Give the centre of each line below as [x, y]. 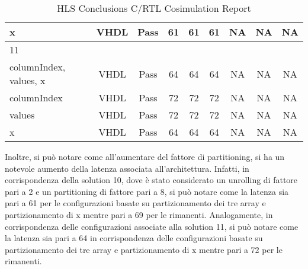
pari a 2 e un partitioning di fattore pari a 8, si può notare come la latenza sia [147, 191]
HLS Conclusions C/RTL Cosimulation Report [154, 8]
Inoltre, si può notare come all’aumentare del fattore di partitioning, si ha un [145, 156]
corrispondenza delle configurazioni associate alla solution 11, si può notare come [152, 226]
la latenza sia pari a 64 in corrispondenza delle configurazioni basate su [134, 238]
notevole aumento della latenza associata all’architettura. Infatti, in [127, 168]
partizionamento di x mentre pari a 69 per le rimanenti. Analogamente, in [139, 214]
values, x [28, 80]
